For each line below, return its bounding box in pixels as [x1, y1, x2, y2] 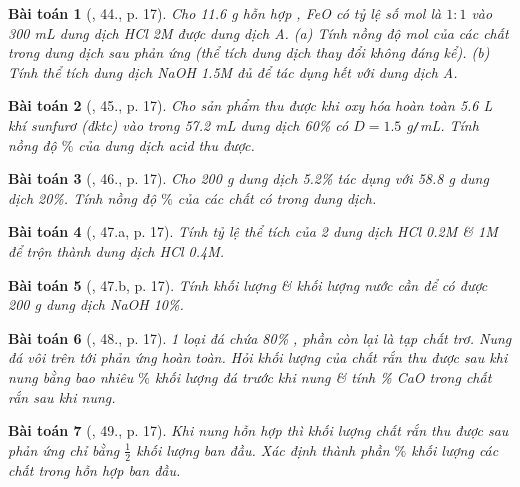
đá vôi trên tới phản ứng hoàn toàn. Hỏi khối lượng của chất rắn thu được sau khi [8, 347, 508, 368]
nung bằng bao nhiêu [8, 366, 134, 387]
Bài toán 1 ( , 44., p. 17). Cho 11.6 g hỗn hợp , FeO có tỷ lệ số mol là [8, 3, 442, 23]
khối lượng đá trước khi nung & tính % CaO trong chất [154, 366, 492, 387]
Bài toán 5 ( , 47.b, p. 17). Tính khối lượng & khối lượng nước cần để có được [8, 274, 488, 295]
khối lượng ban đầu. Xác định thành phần [136, 439, 390, 460]
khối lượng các [411, 439, 499, 460]
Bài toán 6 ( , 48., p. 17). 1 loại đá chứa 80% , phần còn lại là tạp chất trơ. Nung [8, 327, 512, 348]
